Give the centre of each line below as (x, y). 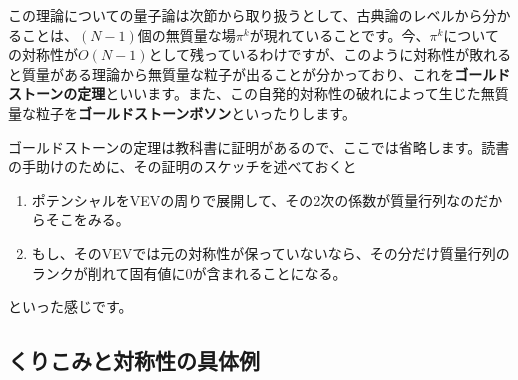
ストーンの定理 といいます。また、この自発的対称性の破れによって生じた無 (251, 93)
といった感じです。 (70, 306)
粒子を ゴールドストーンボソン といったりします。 (195, 112)
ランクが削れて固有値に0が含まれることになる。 (189, 272)
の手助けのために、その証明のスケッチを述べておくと (182, 166)
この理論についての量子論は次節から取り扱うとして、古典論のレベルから (245, 15)
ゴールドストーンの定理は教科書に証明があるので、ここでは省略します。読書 (259, 146)
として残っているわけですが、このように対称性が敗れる (330, 54)
